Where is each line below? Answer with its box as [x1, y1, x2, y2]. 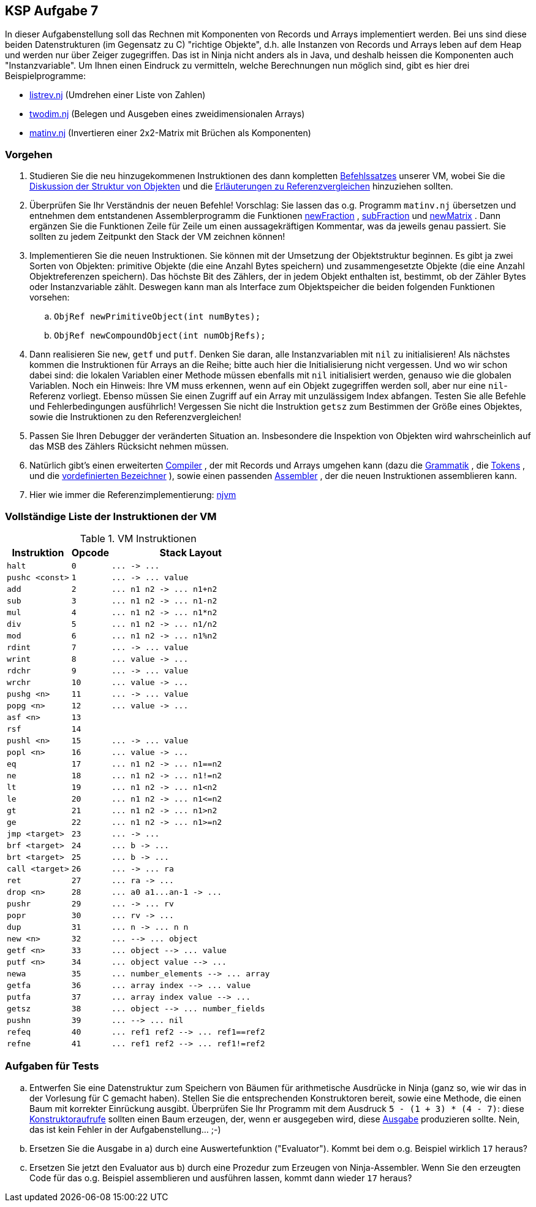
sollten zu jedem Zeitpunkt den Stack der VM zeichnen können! [29, 231, 285, 242]
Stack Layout [159, 546, 222, 559]
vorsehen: [29, 292, 70, 303]
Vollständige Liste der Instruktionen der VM [5, 510, 217, 523]
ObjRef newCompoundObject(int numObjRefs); [54, 331, 266, 341]
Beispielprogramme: [5, 71, 86, 82]
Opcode [71, 546, 110, 559]
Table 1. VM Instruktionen [80, 532, 197, 545]
